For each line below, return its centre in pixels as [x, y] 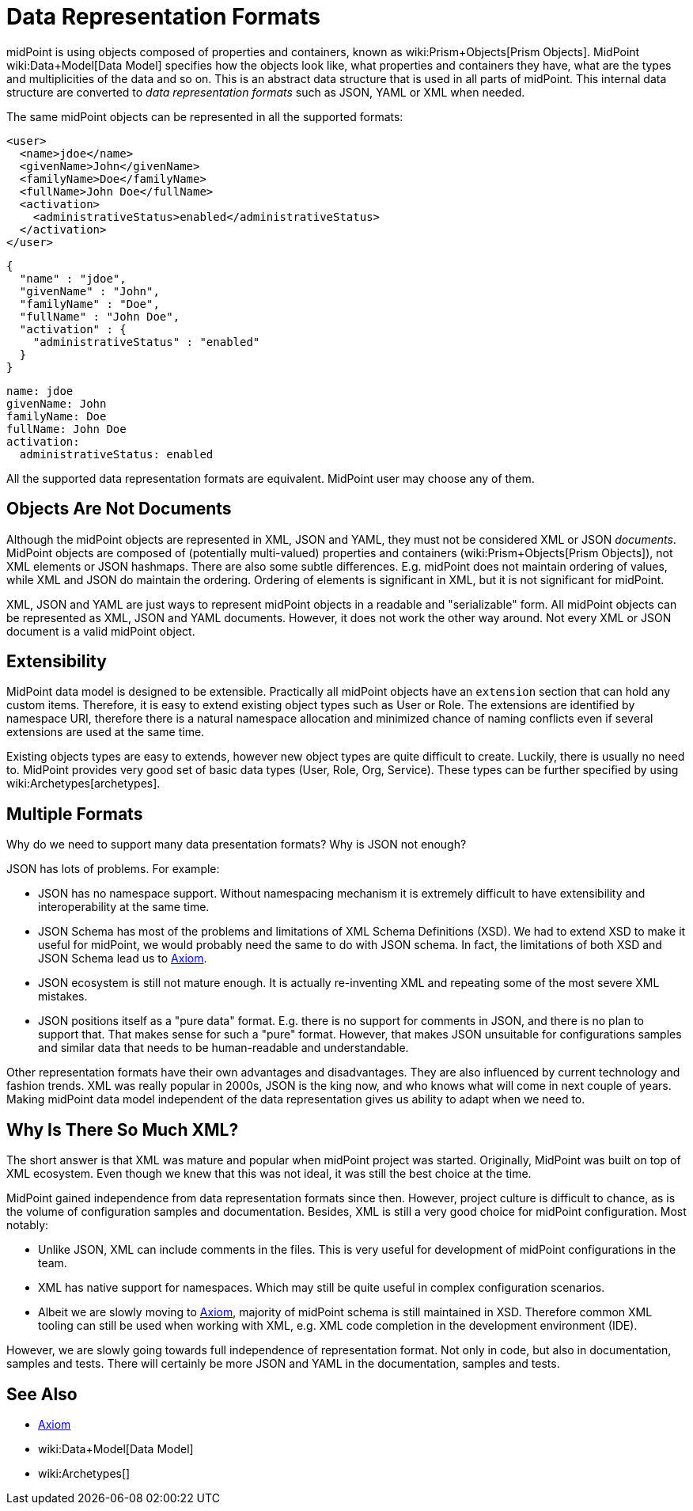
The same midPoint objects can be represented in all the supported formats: [205, 116]
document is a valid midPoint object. [101, 631]
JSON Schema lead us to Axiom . [123, 959]
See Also [42, 1394]
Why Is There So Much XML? [123, 1129]
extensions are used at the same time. [106, 732]
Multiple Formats [75, 814]
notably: [28, 1225]
